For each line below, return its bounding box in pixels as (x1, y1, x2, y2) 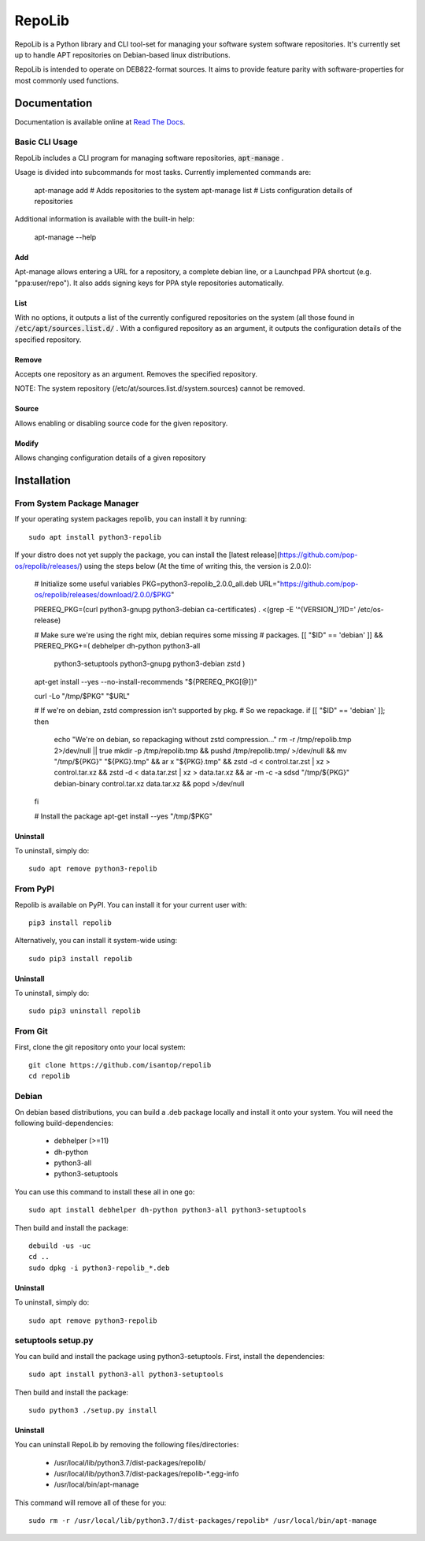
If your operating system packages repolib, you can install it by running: (14, 514, 247, 524)
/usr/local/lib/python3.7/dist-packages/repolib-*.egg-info (54, 1469, 239, 1479)
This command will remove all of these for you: (14, 1498, 167, 1507)
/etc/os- (357, 604, 385, 614)
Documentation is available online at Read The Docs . (14, 117, 186, 126)
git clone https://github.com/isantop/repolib (28, 1060, 212, 1069)
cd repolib (28, 1071, 71, 1081)
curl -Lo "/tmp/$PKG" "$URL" (34, 692, 130, 701)
